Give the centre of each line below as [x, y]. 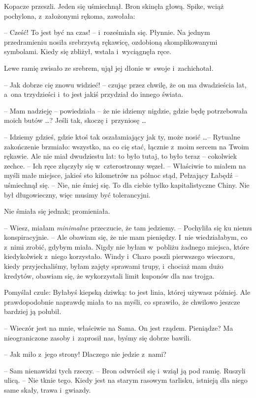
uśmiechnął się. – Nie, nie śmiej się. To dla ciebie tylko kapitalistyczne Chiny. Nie [127, 185]
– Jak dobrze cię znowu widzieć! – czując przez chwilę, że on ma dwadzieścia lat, [125, 84]
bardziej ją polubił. [33, 311]
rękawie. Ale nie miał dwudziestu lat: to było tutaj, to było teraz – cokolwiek [121, 156]
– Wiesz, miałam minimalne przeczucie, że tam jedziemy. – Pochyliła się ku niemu [128, 227]
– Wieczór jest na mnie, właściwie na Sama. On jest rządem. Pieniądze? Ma [119, 328]
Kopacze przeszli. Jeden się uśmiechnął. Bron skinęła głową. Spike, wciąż [114, 6]
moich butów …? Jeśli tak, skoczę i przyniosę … [75, 120]
